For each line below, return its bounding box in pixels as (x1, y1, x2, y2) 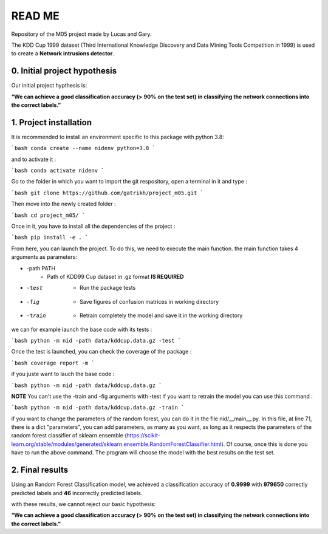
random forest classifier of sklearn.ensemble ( (11, 432, 127, 439)
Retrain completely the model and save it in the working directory (80, 312, 243, 319)
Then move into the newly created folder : (11, 200, 116, 208)
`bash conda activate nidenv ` (11, 167, 104, 174)
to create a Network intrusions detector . (11, 50, 115, 57)
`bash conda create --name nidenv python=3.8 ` (11, 145, 156, 152)
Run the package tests (80, 284, 136, 292)
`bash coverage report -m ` (11, 359, 95, 366)
